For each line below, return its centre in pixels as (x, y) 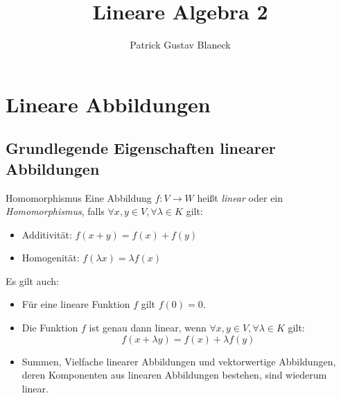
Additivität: (47, 234)
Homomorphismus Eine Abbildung (79, 197)
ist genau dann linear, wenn (148, 328)
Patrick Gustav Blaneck (180, 45)
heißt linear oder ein (240, 197)
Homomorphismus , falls (55, 211)
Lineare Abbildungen (108, 104)
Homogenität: (51, 258)
